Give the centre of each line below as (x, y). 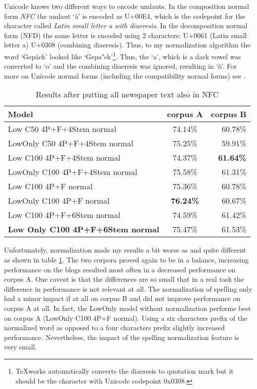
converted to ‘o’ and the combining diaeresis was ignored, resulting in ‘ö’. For (121, 66)
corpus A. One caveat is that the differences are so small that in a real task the (124, 279)
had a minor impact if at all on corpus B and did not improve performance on (122, 298)
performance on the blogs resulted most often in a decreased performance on (120, 269)
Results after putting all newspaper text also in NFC (127, 94)
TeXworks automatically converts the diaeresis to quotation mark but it (125, 370)
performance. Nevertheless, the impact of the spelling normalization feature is (122, 337)
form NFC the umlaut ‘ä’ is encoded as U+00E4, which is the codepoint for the (125, 16)
